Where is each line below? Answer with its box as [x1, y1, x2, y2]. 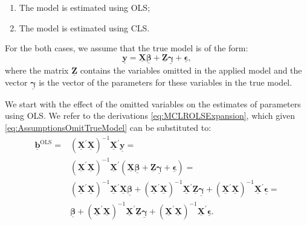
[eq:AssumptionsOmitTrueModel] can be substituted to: [5, 121, 212, 133]
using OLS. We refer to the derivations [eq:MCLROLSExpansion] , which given [5, 109, 296, 122]
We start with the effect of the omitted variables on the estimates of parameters [5, 97, 301, 110]
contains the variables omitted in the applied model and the [80, 64, 302, 76]
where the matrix [5, 64, 69, 76]
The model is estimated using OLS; [19, 1, 150, 13]
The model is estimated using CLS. [19, 21, 150, 34]
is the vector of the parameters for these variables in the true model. [39, 75, 292, 88]
